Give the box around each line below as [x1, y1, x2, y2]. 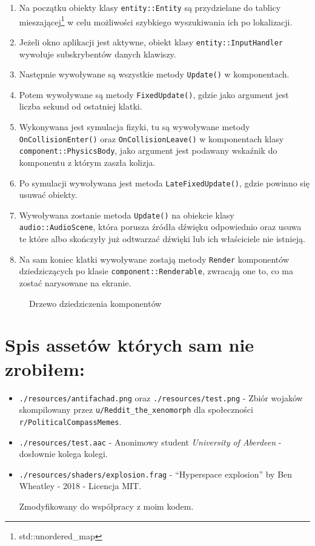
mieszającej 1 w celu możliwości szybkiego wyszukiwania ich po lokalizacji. [19, 13, 293, 28]
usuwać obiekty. [19, 188, 78, 201]
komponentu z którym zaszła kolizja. [19, 156, 156, 168]
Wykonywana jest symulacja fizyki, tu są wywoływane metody [19, 120, 250, 133]
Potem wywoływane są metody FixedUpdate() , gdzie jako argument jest [19, 88, 289, 100]
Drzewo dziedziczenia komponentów [29, 297, 162, 309]
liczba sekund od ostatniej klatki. [19, 100, 142, 113]
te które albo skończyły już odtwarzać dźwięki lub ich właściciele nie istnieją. [19, 232, 305, 245]
